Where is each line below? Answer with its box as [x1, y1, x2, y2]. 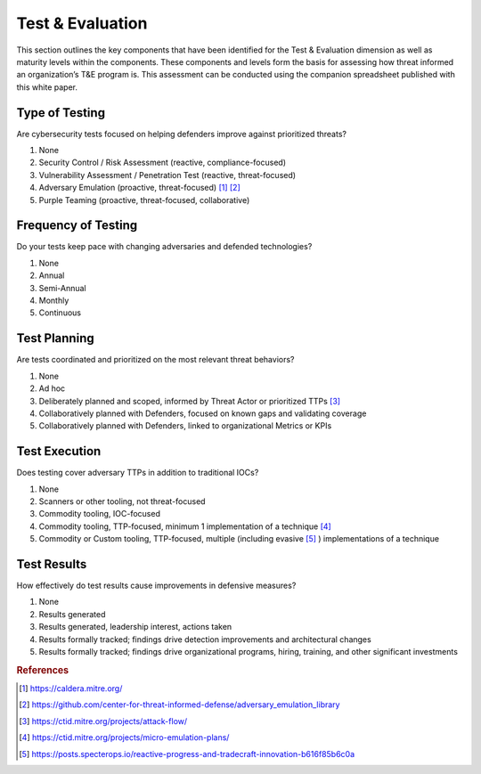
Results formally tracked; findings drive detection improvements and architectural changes [38, 633, 371, 645]
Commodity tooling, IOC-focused [38, 509, 160, 519]
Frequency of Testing [16, 218, 138, 233]
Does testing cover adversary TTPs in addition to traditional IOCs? [16, 468, 259, 478]
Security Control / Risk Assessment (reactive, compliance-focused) [38, 157, 287, 168]
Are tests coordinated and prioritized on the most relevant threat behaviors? [16, 354, 295, 365]
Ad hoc [38, 383, 66, 394]
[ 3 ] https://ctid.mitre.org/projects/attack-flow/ [19, 715, 188, 726]
